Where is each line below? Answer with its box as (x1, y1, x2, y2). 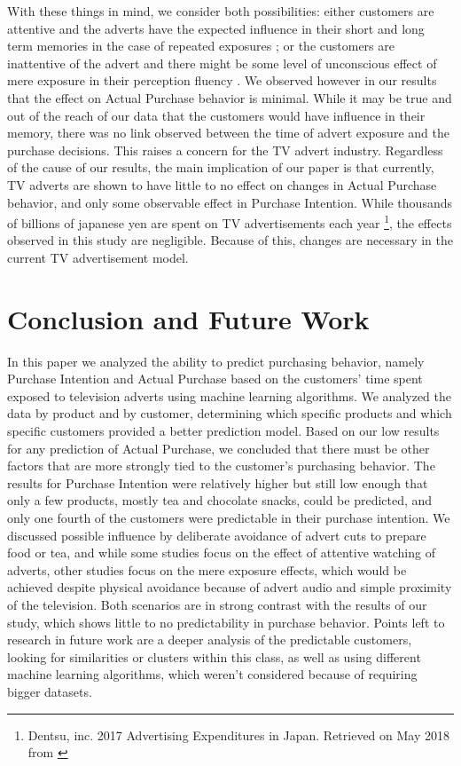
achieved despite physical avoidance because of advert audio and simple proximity (7, 578, 452, 596)
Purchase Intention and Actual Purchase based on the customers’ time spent (7, 369, 423, 388)
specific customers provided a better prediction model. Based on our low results (7, 422, 440, 440)
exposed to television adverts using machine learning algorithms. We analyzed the (7, 386, 452, 405)
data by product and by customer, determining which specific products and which (7, 404, 452, 422)
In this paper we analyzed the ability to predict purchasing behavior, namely (7, 351, 425, 370)
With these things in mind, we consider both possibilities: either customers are (7, 2, 434, 20)
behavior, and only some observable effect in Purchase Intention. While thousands (7, 193, 452, 211)
